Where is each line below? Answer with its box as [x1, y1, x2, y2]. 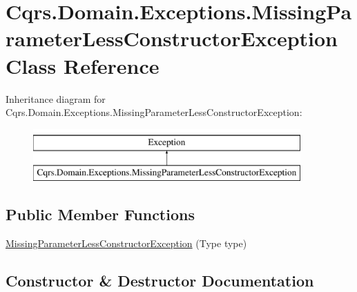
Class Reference [6, 51, 160, 79]
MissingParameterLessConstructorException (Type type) [6, 236, 247, 251]
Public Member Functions [6, 204, 195, 225]
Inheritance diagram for [6, 91, 106, 106]
